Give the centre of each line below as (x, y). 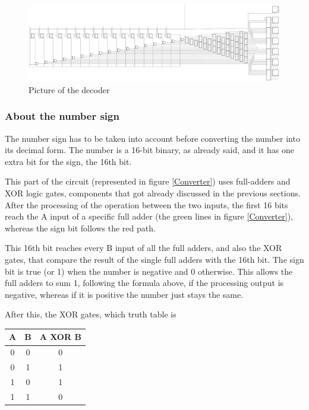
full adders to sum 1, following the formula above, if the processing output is (144, 283)
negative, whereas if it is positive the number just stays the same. (124, 294)
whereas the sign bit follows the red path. (80, 228)
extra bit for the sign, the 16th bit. (68, 161)
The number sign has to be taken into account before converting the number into (152, 138)
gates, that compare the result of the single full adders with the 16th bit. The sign (154, 259)
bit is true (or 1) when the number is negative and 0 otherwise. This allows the (149, 271)
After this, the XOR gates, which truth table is (91, 314)
